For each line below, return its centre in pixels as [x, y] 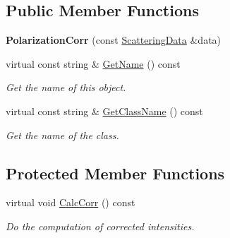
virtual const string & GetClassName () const [104, 111]
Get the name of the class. [62, 135]
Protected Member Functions [115, 173]
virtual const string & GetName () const [93, 63]
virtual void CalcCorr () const [71, 202]
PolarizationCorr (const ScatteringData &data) [114, 40]
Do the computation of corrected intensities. [100, 226]
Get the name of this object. [66, 87]
